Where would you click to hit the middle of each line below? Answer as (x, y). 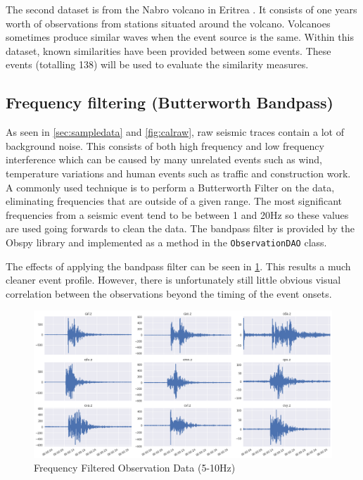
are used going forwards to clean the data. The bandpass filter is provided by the (180, 228)
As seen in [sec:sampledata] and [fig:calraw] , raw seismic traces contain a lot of (175, 132)
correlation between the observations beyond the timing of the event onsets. (169, 293)
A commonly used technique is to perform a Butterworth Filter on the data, (170, 187)
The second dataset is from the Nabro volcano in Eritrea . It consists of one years (181, 9)
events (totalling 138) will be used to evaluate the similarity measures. (157, 64)
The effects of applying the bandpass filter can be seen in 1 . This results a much (178, 266)
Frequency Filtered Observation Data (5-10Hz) (135, 468)
